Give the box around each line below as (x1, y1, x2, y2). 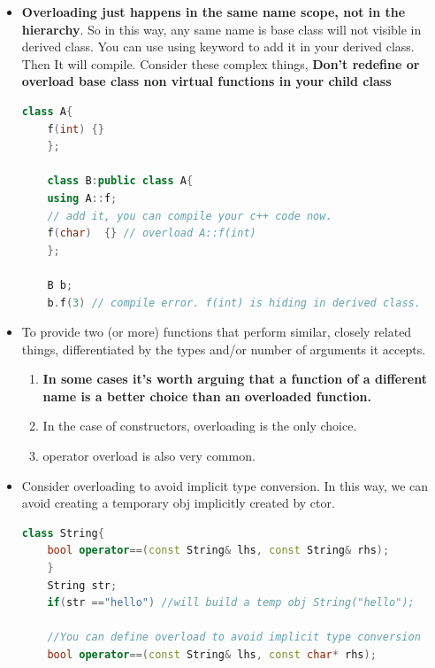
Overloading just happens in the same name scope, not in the (21, 3, 406, 20)
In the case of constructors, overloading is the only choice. (42, 416, 357, 435)
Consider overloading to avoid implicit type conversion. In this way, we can (21, 476, 429, 494)
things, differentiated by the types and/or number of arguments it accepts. (21, 339, 426, 358)
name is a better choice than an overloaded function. (42, 386, 371, 405)
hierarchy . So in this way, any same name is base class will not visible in (21, 19, 422, 38)
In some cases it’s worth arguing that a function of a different (42, 369, 427, 388)
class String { (21, 526, 104, 540)
